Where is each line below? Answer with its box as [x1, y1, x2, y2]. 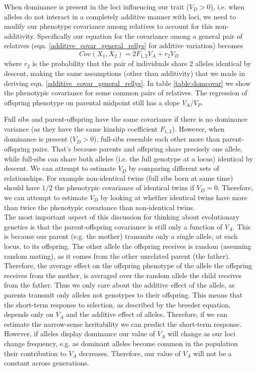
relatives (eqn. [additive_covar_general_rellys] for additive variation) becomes [4, 40, 243, 51]
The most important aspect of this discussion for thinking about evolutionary [4, 212, 240, 222]
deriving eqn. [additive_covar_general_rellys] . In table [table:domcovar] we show [4, 77, 251, 88]
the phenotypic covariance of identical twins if [55, 182, 194, 193]
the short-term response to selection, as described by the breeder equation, [4, 299, 231, 309]
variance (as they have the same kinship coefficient [4, 123, 158, 134]
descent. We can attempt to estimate [4, 163, 116, 173]
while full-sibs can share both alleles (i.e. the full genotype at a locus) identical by [4, 153, 254, 163]
